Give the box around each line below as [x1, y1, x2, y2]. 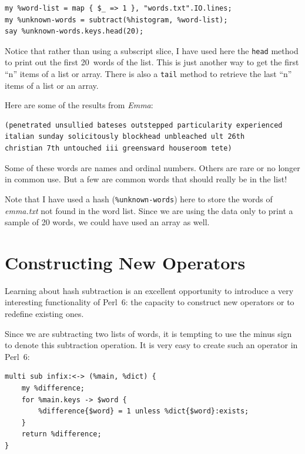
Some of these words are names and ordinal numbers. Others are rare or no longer [5, 161, 300, 173]
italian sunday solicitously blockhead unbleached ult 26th [5, 132, 245, 141]
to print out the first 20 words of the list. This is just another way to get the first [5, 56, 299, 68]
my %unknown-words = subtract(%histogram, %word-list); [5, 15, 228, 24]
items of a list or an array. [5, 79, 99, 91]
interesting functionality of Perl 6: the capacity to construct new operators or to [5, 296, 294, 308]
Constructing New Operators [5, 250, 246, 274]
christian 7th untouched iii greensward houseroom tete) [5, 144, 232, 153]
